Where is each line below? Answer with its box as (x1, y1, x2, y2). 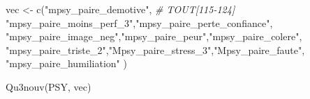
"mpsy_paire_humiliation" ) (6, 56, 127, 71)
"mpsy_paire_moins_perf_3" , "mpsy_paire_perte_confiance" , (6, 15, 273, 30)
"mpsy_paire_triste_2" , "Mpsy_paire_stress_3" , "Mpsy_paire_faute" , (6, 42, 305, 57)
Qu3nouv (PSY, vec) (6, 79, 91, 93)
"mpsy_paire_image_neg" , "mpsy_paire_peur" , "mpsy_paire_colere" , (6, 29, 302, 44)
